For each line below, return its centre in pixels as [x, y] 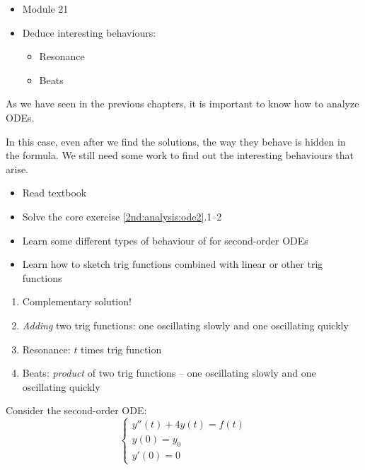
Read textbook [54, 193]
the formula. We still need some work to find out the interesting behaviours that [180, 155]
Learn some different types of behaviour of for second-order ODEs [165, 240]
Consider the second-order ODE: [76, 410]
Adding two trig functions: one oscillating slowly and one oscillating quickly [185, 325]
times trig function [121, 349]
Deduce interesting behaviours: [89, 32]
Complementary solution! [77, 301]
